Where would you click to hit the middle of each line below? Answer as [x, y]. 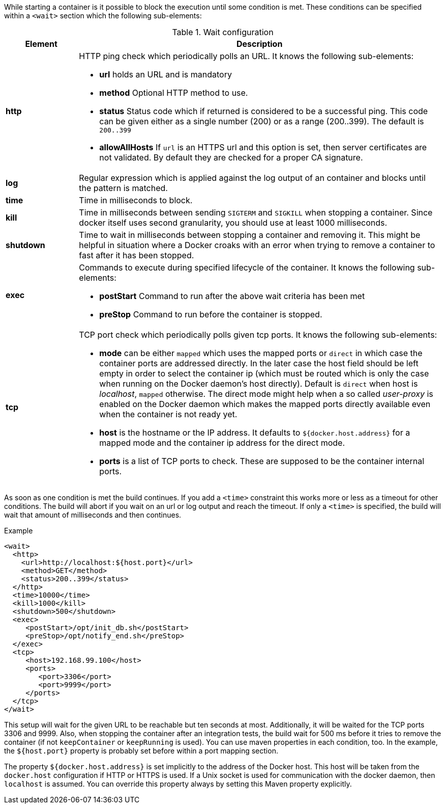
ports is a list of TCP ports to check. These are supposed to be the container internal [262, 461]
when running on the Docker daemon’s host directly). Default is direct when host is [259, 384]
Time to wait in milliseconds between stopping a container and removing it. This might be [250, 235]
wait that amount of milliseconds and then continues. [93, 515]
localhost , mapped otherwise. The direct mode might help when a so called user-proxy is [266, 394]
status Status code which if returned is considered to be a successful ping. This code [264, 111]
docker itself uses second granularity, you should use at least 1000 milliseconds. [233, 223]
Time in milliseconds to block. [136, 200]
